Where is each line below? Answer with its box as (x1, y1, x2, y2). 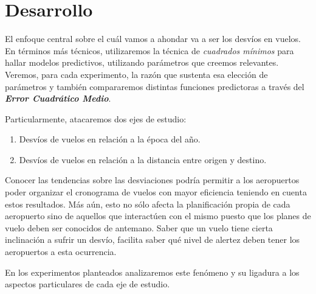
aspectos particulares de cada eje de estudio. (5, 278, 170, 290)
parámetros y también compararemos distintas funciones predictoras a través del (5, 80, 304, 93)
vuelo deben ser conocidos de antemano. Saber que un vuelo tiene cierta (5, 221, 273, 234)
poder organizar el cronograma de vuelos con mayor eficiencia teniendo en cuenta (5, 186, 307, 198)
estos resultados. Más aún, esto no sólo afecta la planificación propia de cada (5, 197, 290, 210)
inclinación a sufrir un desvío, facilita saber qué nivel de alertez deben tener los (5, 233, 300, 246)
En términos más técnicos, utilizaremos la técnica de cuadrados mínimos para (5, 44, 294, 57)
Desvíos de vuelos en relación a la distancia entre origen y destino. (19, 153, 267, 166)
